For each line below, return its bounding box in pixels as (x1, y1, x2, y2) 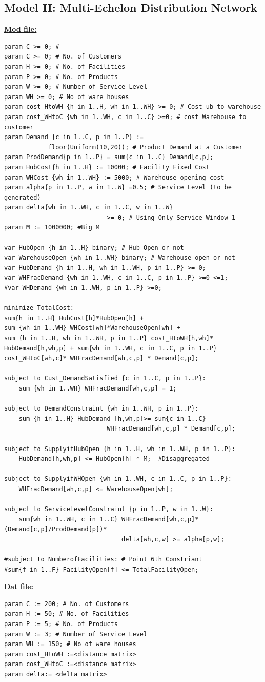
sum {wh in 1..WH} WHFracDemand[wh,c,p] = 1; (18, 384, 177, 392)
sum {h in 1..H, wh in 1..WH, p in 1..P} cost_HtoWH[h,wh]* (4, 335, 214, 342)
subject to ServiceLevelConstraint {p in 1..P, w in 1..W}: (4, 505, 214, 513)
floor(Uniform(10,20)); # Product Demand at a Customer (48, 143, 243, 151)
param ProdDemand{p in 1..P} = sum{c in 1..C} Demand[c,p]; (4, 153, 214, 161)
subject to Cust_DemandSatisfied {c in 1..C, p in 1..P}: (4, 375, 206, 382)
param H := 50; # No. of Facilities (4, 610, 129, 618)
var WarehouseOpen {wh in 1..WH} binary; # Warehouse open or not (4, 254, 236, 262)
